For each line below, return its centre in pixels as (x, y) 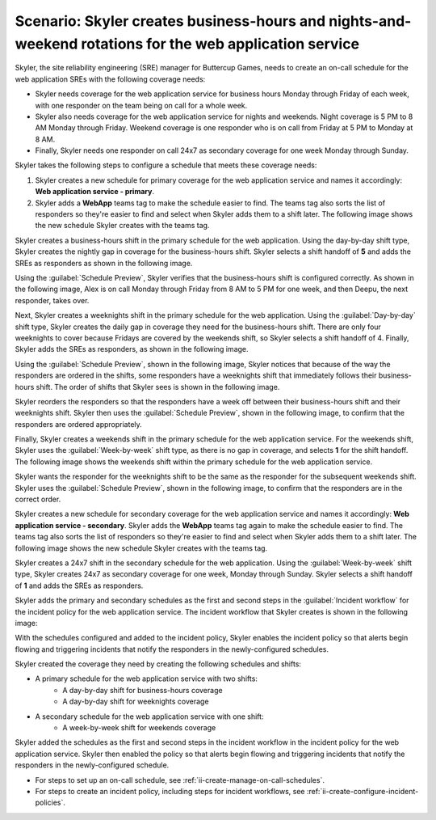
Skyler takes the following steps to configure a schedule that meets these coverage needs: (166, 165)
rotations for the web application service (220, 44)
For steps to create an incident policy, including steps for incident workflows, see (170, 791)
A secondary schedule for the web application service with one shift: (149, 716)
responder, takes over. (52, 300)
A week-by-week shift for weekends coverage (139, 728)
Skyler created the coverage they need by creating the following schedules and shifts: (158, 664)
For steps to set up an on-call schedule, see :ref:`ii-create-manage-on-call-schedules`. (180, 780)
